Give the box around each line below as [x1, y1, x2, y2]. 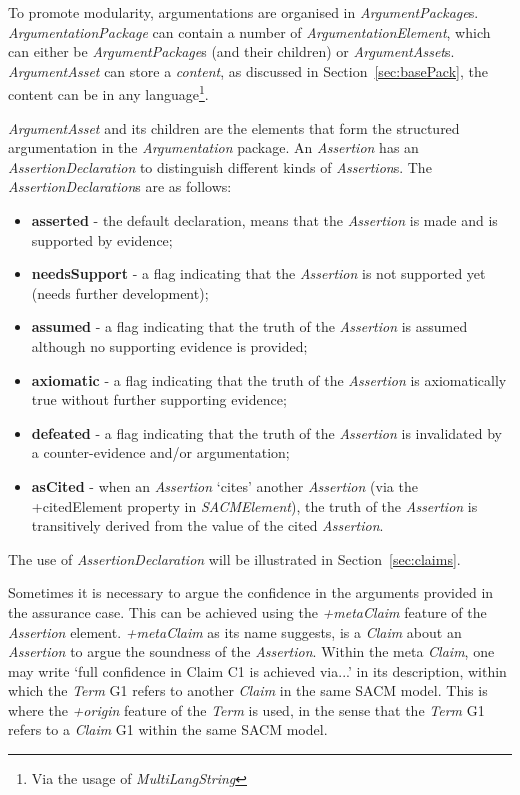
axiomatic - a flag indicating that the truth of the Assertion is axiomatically [31, 369, 507, 390]
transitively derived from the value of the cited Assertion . [31, 515, 384, 536]
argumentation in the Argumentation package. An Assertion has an [8, 137, 419, 158]
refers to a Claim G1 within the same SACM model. [8, 719, 328, 740]
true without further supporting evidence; [31, 389, 287, 410]
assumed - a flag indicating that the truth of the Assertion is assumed [31, 316, 468, 337]
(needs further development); [31, 282, 209, 303]
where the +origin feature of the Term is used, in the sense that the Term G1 [8, 699, 485, 720]
